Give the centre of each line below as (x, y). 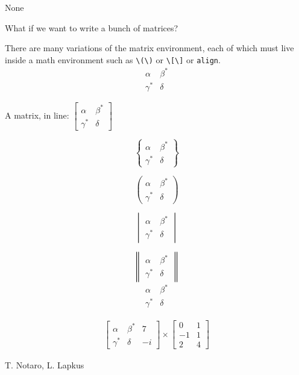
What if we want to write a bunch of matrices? (92, 27)
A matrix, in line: (37, 115)
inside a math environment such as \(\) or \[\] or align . (113, 59)
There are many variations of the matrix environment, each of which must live (149, 48)
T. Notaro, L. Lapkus (45, 365)
